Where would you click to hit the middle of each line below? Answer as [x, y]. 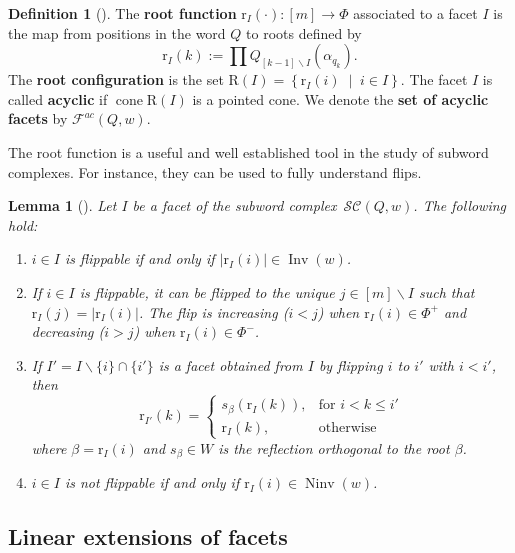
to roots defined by [304, 32]
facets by [38, 118]
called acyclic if [58, 98]
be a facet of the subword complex [234, 205]
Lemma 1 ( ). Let [62, 205]
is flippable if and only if [139, 258]
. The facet [434, 79]
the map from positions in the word [117, 32]
